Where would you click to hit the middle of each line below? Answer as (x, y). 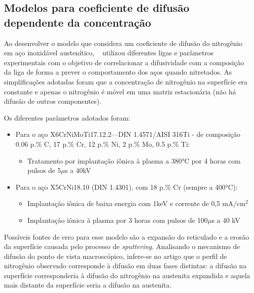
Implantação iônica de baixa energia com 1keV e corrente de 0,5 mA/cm (136, 203)
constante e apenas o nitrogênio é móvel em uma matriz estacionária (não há (120, 91)
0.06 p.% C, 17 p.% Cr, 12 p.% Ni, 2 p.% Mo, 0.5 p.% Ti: (103, 144)
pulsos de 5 (44, 170)
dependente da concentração (78, 22)
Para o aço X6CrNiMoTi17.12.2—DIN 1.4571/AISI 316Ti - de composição (128, 134)
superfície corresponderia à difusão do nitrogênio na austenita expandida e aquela (127, 275)
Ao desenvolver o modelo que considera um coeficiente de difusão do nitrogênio (123, 43)
